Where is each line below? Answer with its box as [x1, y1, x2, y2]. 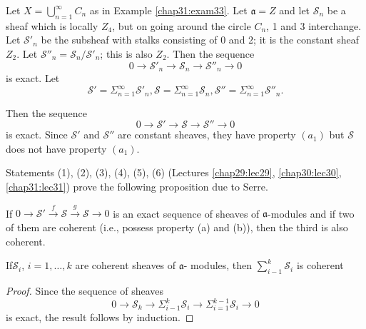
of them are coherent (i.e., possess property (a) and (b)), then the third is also [6, 219, 348, 234]
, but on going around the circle [112, 18, 251, 33]
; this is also [100, 46, 153, 61]
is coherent [296, 258, 344, 273]
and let [279, 3, 310, 17]
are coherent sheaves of [75, 258, 176, 273]
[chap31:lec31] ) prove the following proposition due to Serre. [6, 178, 268, 193]
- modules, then [183, 258, 253, 273]
